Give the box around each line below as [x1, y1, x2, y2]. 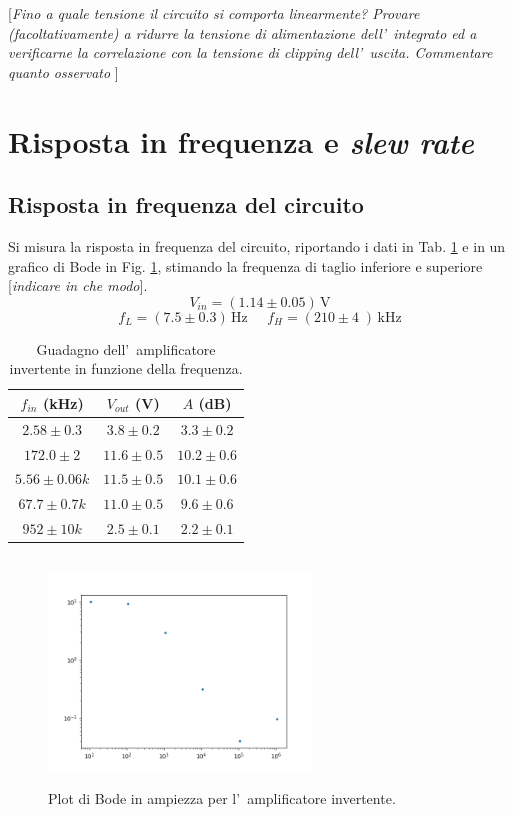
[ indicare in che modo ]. [8, 275, 148, 296]
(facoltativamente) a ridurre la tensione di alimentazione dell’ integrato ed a [8, 22, 477, 43]
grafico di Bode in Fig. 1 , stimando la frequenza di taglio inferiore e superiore [8, 255, 483, 276]
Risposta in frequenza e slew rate [8, 120, 474, 162]
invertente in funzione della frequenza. [9, 358, 243, 379]
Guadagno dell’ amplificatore [36, 338, 216, 359]
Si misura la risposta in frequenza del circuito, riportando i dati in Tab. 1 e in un [8, 235, 506, 256]
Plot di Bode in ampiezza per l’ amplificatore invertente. [48, 787, 396, 808]
